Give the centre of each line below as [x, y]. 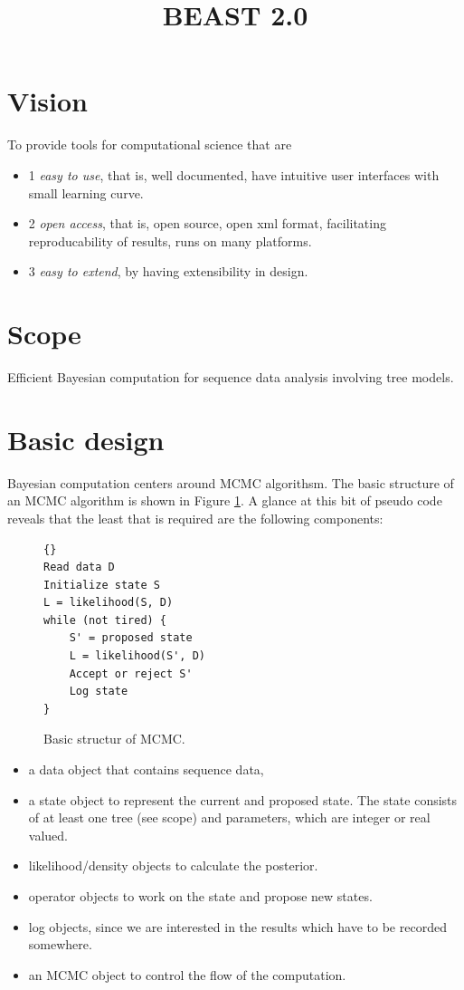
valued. [48, 835]
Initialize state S [102, 585]
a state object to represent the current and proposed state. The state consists [243, 799]
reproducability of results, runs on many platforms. [170, 240]
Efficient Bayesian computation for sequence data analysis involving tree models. [231, 377]
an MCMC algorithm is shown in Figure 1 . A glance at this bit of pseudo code [225, 500]
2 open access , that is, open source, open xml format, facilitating [207, 223]
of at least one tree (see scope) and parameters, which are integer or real [229, 817]
